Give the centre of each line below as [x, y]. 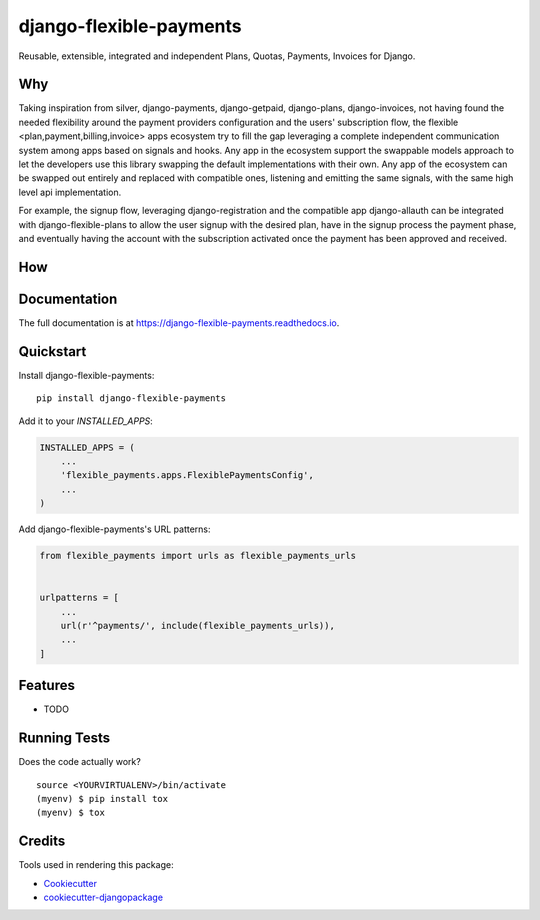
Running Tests [64, 738]
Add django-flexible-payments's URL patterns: [114, 529]
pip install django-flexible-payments [131, 398]
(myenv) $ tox [70, 813]
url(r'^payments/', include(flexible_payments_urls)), [197, 626]
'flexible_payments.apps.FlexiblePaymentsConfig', [187, 475]
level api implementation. [70, 192]
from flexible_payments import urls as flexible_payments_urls [198, 556]
